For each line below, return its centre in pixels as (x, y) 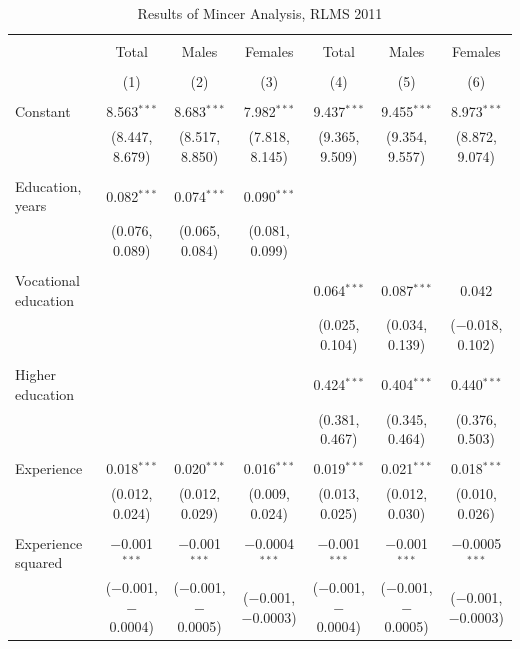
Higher (35, 374)
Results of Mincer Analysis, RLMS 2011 (260, 13)
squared (39, 562)
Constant (43, 111)
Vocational (47, 279)
